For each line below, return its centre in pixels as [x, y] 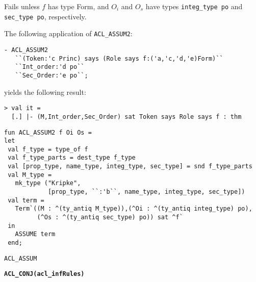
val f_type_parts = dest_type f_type [72, 158]
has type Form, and [78, 6]
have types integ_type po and [194, 6]
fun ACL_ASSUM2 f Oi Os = [48, 132]
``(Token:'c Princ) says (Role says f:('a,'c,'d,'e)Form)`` [119, 58]
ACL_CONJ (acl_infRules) [44, 274]
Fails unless [22, 6]
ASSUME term [35, 234]
